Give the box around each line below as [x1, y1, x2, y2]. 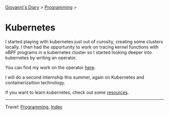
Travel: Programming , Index [5, 103, 63, 110]
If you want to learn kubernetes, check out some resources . [5, 89, 129, 95]
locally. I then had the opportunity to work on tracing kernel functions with [5, 44, 159, 50]
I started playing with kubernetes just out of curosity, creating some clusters [5, 38, 163, 44]
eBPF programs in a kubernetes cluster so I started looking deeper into [5, 49, 152, 55]
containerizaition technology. [5, 79, 65, 85]
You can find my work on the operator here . [5, 64, 96, 70]
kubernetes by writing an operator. [5, 54, 77, 61]
